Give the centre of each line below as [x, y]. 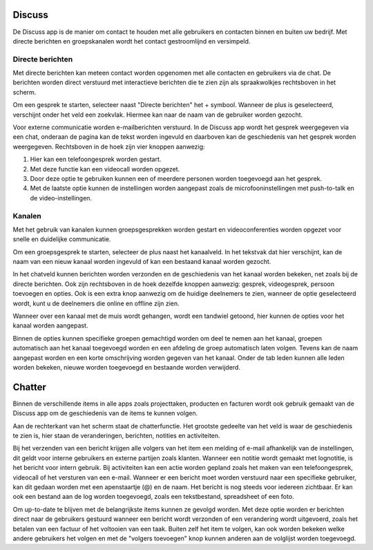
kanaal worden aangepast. [50, 325]
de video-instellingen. [61, 198]
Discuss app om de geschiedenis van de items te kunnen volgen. [105, 413]
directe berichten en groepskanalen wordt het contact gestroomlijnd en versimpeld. [132, 41]
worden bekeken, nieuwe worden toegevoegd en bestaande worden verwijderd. [127, 367]
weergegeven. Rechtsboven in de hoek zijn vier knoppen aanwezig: [109, 146]
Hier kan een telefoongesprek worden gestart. [96, 160]
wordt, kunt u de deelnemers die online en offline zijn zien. [96, 303]
